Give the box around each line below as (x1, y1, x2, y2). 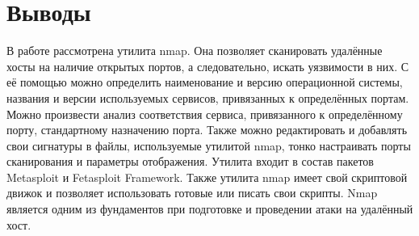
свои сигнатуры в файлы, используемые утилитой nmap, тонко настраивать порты (6, 137, 411, 154)
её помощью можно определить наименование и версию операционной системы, (6, 74, 403, 91)
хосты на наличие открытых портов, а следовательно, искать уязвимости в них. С (6, 57, 409, 74)
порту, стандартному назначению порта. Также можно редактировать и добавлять (6, 121, 408, 138)
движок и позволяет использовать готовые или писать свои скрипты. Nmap (6, 184, 378, 201)
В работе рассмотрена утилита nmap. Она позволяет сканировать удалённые (6, 42, 383, 59)
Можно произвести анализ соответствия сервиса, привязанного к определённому (6, 105, 403, 122)
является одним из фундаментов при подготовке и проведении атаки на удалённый (6, 200, 413, 217)
